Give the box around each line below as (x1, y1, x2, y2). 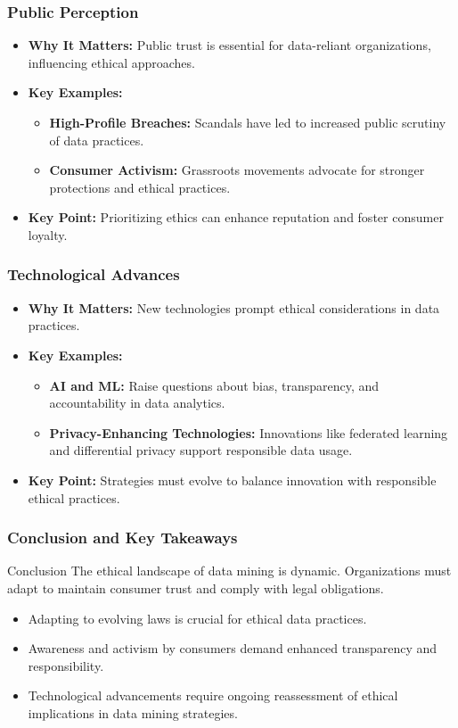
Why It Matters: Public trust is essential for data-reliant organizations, (28, 36, 431, 54)
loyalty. (28, 225, 68, 244)
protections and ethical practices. (49, 178, 231, 196)
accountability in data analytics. (49, 393, 225, 412)
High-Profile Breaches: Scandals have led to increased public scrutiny (49, 113, 446, 131)
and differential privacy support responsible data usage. (49, 441, 353, 459)
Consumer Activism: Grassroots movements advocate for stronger (49, 161, 425, 179)
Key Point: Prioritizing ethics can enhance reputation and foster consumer (28, 208, 444, 227)
